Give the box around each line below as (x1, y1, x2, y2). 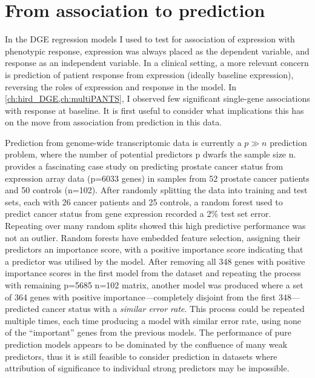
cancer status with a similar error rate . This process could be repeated (42, 302, 305, 315)
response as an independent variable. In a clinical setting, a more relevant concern (5, 56, 309, 69)
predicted (5, 302, 39, 315)
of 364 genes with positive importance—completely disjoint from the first (5, 290, 276, 303)
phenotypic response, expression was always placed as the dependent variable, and (5, 44, 310, 57)
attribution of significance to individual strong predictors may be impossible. (5, 362, 290, 374)
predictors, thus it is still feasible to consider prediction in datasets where (5, 350, 277, 362)
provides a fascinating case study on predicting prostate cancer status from (5, 160, 283, 173)
